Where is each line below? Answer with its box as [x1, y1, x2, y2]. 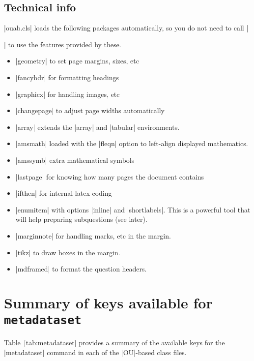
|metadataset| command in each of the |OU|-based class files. [4, 347, 187, 357]
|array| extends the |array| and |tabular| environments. [15, 121, 180, 132]
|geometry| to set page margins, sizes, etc [15, 56, 139, 66]
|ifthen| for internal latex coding [15, 188, 112, 198]
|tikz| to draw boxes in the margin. [15, 247, 120, 257]
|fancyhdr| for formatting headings [15, 72, 119, 82]
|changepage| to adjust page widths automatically [15, 105, 165, 116]
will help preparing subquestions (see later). [15, 214, 147, 224]
